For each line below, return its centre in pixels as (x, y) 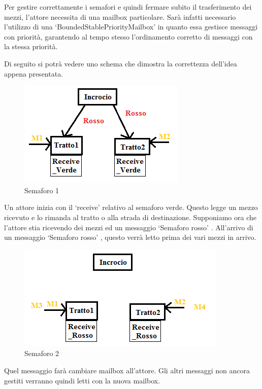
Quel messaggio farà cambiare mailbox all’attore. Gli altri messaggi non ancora (127, 370)
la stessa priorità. (31, 46)
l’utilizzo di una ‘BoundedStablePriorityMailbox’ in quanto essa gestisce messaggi (131, 27)
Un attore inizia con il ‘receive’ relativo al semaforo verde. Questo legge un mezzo (131, 207)
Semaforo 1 (42, 190)
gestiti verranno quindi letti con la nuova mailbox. (82, 380)
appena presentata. (34, 73)
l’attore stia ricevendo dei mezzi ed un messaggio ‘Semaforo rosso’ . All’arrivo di (129, 227)
